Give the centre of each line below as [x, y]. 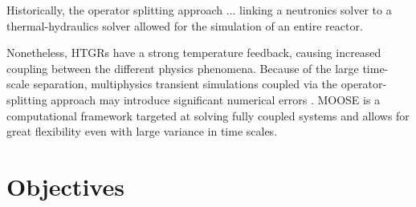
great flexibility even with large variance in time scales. [142, 131]
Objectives [65, 186]
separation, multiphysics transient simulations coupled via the [186, 84]
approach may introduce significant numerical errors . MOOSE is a [216, 99]
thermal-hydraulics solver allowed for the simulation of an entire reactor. [185, 25]
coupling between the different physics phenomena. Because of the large [183, 68]
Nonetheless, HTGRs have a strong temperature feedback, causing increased [194, 53]
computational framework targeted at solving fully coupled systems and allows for [208, 115]
